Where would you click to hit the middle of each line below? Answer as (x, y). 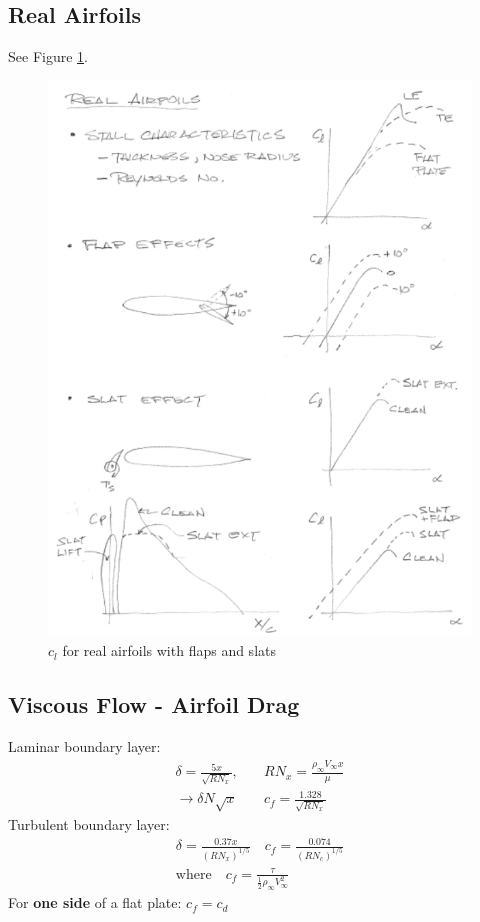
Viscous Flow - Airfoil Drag (154, 704)
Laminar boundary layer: (84, 746)
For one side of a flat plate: (95, 902)
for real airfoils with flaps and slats (169, 650)
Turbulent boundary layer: (89, 824)
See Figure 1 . (48, 56)
